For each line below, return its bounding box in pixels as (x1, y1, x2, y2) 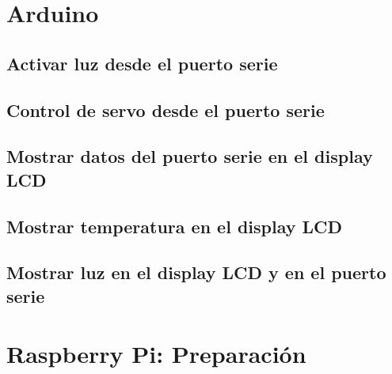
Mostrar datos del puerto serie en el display (6, 144, 373, 168)
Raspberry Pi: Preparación (6, 338, 306, 370)
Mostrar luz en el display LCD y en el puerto (6, 260, 386, 285)
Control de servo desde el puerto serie (6, 97, 325, 122)
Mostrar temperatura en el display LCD (6, 213, 343, 238)
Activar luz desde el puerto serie (6, 51, 278, 75)
